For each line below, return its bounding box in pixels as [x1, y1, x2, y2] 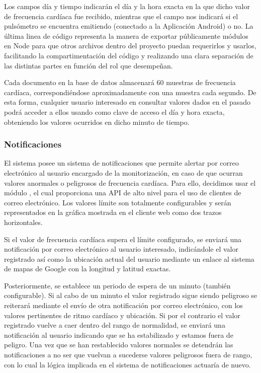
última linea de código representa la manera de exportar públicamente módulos [4, 30, 248, 41]
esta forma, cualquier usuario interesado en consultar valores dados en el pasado [4, 97, 250, 107]
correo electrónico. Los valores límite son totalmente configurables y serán [4, 197, 231, 207]
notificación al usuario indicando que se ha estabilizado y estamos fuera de [4, 329, 233, 340]
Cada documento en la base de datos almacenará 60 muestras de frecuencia [4, 77, 236, 88]
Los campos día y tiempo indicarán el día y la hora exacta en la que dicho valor [4, 1, 250, 11]
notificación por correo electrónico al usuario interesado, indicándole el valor [4, 244, 238, 254]
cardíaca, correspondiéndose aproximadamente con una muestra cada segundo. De [4, 87, 256, 97]
